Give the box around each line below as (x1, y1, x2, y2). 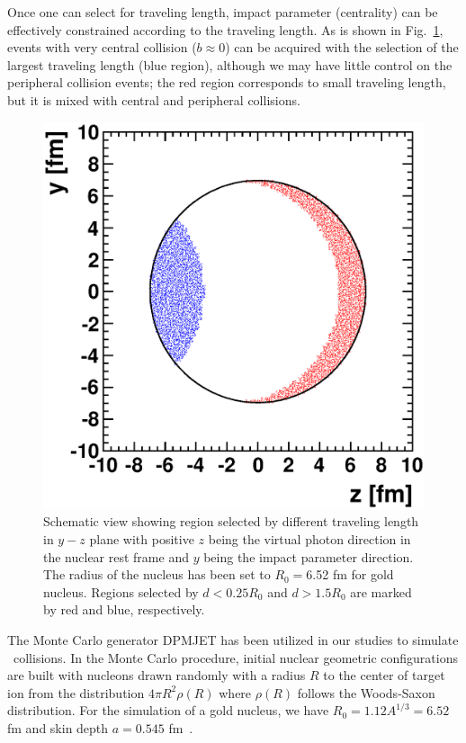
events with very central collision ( (7, 38, 197, 57)
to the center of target (323, 666, 445, 685)
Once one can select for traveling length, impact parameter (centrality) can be (7, 3, 438, 21)
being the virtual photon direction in (208, 530, 411, 549)
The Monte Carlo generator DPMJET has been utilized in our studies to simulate (7, 631, 459, 649)
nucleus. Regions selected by (43, 582, 199, 601)
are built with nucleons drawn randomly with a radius (7, 666, 306, 685)
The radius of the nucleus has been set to (43, 565, 271, 584)
